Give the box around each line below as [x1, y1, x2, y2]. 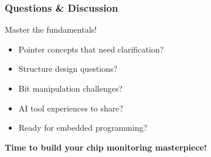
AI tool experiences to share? [18, 102, 124, 114]
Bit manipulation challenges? [18, 82, 123, 94]
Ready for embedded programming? [18, 121, 148, 134]
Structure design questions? [18, 62, 118, 75]
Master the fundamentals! [5, 23, 97, 36]
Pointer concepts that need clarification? [18, 43, 164, 55]
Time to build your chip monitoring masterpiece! [5, 141, 207, 153]
